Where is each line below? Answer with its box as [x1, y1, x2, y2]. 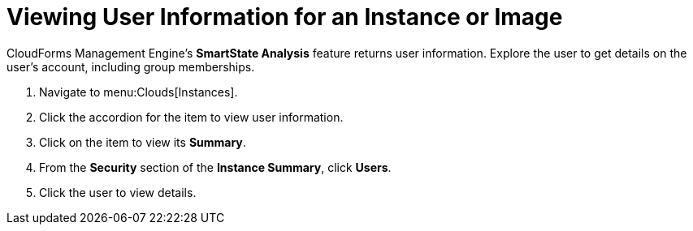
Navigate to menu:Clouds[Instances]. [39, 84, 238, 99]
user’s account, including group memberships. [6, 59, 255, 74]
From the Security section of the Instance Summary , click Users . [39, 160, 392, 174]
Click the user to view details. [39, 185, 197, 199]
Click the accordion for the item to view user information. [39, 109, 344, 124]
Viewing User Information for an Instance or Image [6, 3, 563, 31]
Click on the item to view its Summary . [39, 135, 246, 149]
